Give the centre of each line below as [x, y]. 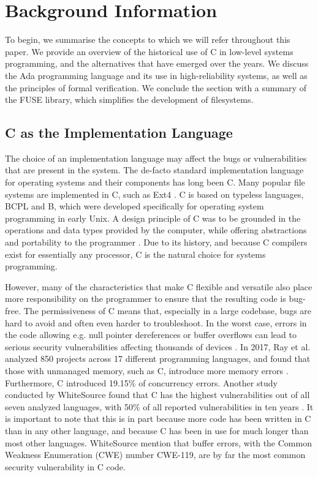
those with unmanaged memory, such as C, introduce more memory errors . [147, 370]
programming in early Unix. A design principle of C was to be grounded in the [153, 218]
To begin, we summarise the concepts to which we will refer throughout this [148, 39]
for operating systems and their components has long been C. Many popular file [155, 182]
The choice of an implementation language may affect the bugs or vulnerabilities [156, 158]
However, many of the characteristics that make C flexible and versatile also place [159, 286]
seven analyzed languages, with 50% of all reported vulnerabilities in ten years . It [159, 406]
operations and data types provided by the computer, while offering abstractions [156, 230]
